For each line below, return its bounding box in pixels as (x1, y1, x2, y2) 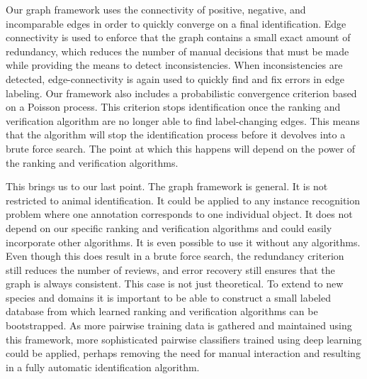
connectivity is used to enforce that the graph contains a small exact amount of (6, 30, 351, 45)
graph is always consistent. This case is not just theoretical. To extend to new (6, 276, 344, 291)
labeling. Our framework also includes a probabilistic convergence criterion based (6, 85, 357, 100)
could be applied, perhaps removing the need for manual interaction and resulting (6, 346, 361, 361)
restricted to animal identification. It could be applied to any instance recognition (6, 192, 361, 207)
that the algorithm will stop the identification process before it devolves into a (6, 127, 346, 142)
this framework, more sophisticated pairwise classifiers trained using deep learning (6, 331, 362, 346)
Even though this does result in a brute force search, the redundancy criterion (6, 248, 344, 263)
